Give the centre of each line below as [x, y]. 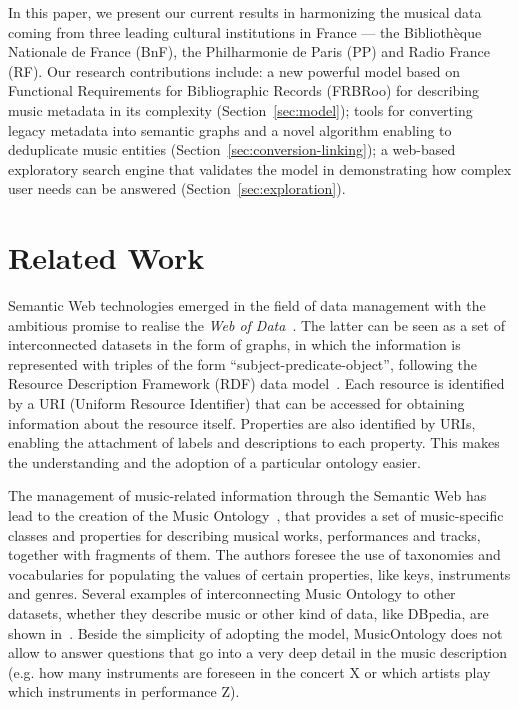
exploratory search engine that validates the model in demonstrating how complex [260, 168]
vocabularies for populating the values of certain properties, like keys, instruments [259, 573]
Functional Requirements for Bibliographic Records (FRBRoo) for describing [244, 90]
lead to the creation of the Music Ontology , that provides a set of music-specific [256, 515]
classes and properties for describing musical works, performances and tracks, [244, 534]
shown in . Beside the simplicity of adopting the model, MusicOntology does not [255, 632]
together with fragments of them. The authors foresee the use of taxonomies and [254, 554]
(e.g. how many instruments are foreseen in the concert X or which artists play [249, 671]
